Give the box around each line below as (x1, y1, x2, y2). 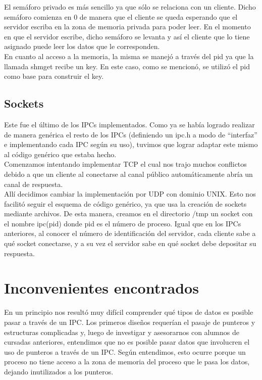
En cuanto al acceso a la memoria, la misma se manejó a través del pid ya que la (4, 51, 254, 61)
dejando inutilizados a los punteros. (4, 366, 114, 376)
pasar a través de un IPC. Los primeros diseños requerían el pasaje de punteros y (4, 316, 255, 327)
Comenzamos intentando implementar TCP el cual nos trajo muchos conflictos (4, 159, 247, 169)
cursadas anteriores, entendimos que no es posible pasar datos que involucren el (4, 337, 250, 347)
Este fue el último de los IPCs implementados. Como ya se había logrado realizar (4, 119, 255, 129)
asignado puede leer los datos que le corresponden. (4, 41, 160, 52)
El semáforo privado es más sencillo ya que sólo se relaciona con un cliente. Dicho (4, 2, 256, 12)
